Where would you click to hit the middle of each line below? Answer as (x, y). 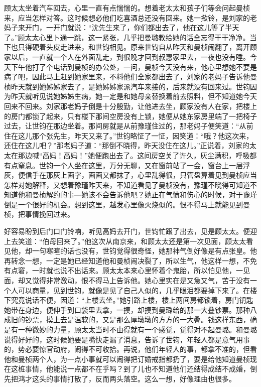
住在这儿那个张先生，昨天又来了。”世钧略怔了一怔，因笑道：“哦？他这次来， (129, 135)
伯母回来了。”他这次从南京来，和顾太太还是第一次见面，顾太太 (144, 241)
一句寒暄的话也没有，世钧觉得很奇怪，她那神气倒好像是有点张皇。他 (144, 251)
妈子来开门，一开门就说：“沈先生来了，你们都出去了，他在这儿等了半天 (122, 27)
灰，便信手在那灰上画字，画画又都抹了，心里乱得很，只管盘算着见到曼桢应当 (130, 175)
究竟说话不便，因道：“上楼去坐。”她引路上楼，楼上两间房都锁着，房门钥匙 (132, 300)
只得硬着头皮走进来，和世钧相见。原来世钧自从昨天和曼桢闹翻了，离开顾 (137, 47)
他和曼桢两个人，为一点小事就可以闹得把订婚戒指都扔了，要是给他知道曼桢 (127, 359)
